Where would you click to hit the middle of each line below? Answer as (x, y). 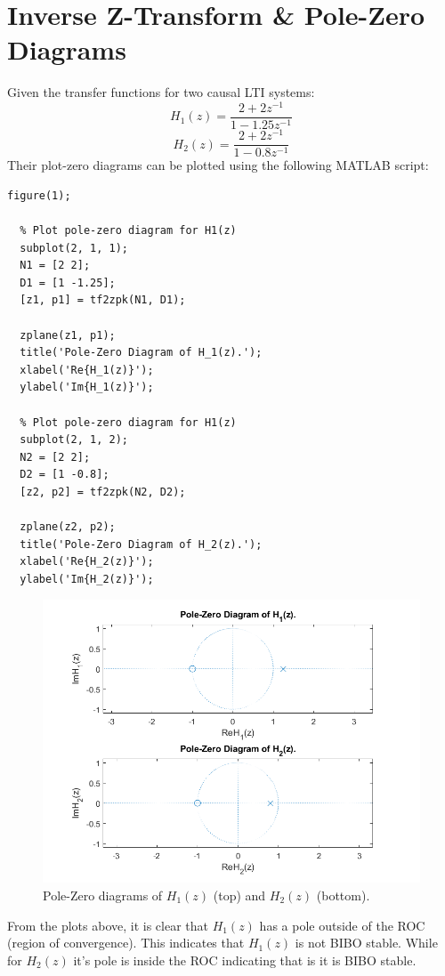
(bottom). (343, 895)
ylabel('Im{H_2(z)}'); (87, 579)
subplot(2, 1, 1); (74, 248)
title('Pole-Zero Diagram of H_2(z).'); (141, 544)
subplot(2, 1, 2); (74, 440)
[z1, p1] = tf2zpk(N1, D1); (103, 300)
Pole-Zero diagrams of (103, 895)
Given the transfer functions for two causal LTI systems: (161, 92)
